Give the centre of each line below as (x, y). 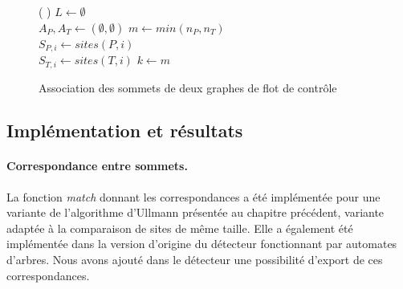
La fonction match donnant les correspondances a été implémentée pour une (193, 196)
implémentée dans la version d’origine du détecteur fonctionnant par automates (202, 244)
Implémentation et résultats (125, 130)
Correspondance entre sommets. (97, 166)
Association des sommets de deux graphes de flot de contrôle (188, 87)
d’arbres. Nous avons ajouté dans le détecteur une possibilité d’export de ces (195, 260)
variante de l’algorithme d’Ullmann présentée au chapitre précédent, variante (195, 212)
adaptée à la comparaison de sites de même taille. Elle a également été (180, 228)
